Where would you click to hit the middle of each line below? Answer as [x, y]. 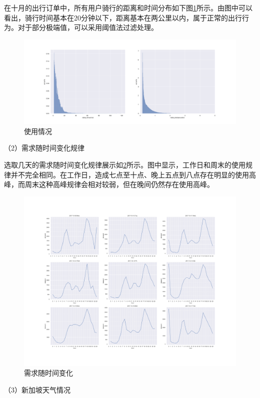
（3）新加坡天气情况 [37, 389]
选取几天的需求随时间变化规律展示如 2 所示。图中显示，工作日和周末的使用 [125, 164]
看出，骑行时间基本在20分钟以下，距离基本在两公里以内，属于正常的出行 [123, 17]
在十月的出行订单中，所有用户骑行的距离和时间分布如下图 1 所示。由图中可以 [128, 7]
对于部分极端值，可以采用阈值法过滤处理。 [88, 27]
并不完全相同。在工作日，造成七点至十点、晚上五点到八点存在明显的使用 [130, 174]
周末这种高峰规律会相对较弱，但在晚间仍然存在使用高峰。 [119, 184]
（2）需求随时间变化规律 [44, 148]
